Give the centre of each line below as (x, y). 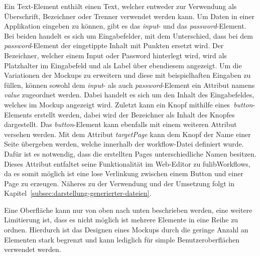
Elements (18, 114)
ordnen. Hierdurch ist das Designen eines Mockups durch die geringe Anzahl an (126, 230)
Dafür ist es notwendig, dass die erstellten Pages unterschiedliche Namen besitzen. (130, 153)
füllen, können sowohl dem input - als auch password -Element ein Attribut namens (129, 85)
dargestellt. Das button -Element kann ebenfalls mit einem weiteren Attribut (120, 124)
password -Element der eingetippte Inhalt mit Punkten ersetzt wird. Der (114, 45)
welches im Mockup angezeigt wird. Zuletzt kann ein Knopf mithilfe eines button (128, 104)
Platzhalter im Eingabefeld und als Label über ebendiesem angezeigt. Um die (123, 65)
